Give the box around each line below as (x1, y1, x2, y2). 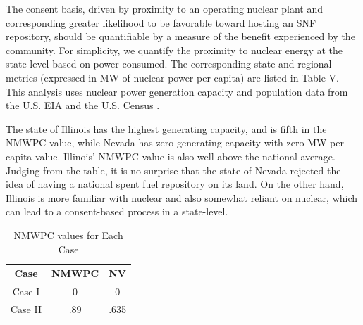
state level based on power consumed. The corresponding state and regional (6, 56, 332, 71)
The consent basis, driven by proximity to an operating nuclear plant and (6, 1, 323, 15)
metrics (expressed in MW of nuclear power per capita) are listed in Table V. (6, 70, 340, 84)
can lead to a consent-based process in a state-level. (6, 204, 228, 219)
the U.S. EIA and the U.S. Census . (6, 98, 160, 113)
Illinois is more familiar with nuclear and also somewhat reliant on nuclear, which (6, 190, 358, 205)
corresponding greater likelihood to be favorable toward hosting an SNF (6, 15, 316, 30)
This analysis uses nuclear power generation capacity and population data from (6, 84, 348, 98)
